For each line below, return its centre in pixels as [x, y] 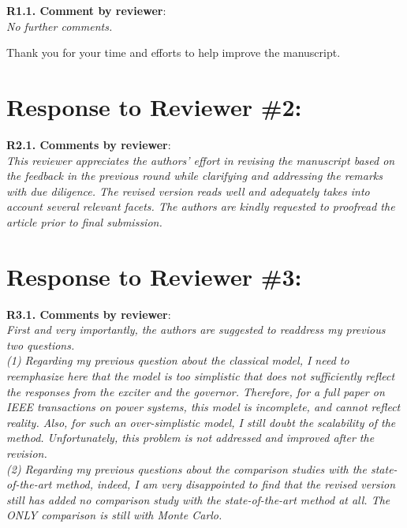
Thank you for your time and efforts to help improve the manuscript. [174, 52]
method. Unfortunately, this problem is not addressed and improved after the [190, 438]
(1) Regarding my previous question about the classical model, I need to [178, 360]
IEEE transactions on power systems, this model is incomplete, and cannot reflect [203, 407]
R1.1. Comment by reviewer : [86, 10]
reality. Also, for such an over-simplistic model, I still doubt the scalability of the [201, 422]
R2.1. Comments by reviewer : [89, 144]
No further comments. [60, 26]
